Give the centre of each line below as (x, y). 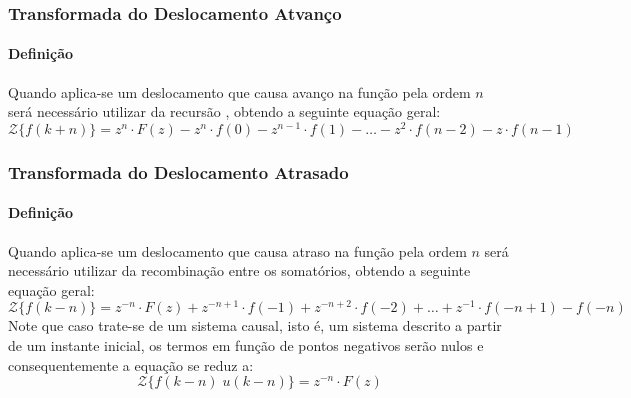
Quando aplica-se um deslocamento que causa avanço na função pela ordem (239, 91)
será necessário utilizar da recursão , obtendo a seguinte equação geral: (224, 111)
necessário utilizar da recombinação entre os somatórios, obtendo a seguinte (239, 270)
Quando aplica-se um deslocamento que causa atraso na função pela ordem (237, 250)
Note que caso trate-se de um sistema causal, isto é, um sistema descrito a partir (255, 325)
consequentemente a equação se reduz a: (131, 364)
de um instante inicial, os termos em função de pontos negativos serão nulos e (246, 345)
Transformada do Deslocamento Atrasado (178, 171)
